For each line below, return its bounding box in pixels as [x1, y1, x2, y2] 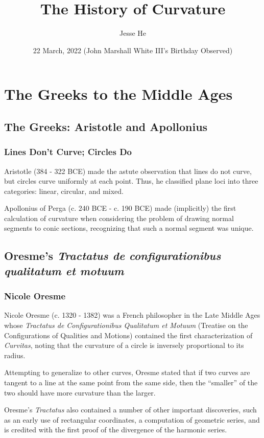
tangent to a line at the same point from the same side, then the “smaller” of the [4, 377, 258, 388]
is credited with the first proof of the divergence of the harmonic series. [4, 424, 227, 435]
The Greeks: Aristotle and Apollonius [4, 118, 208, 134]
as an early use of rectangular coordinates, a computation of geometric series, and [4, 414, 260, 425]
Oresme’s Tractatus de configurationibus [4, 248, 221, 264]
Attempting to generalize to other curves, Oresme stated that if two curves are [4, 367, 250, 378]
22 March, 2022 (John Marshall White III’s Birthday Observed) [33, 45, 233, 55]
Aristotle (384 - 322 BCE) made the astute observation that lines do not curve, [4, 165, 252, 176]
